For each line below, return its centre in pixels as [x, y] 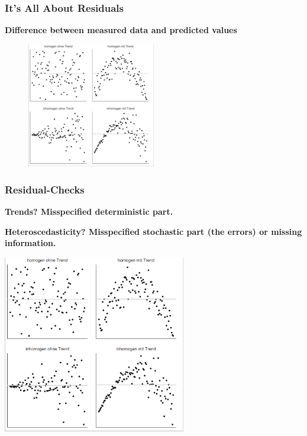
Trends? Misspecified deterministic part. [89, 211]
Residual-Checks [45, 189]
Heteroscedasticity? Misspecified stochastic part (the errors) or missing [153, 231]
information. [30, 243]
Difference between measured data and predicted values [121, 30]
